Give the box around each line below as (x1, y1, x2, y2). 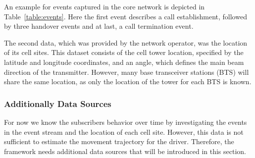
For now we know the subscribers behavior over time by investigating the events (4, 116, 247, 127)
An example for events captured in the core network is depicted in (4, 1, 205, 11)
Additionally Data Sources (4, 97, 111, 109)
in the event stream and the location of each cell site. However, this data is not (4, 126, 244, 137)
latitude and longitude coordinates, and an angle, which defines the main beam (4, 56, 244, 67)
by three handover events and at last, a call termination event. (4, 21, 194, 31)
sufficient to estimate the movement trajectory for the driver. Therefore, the (4, 136, 234, 147)
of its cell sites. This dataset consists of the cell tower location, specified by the (4, 47, 244, 57)
